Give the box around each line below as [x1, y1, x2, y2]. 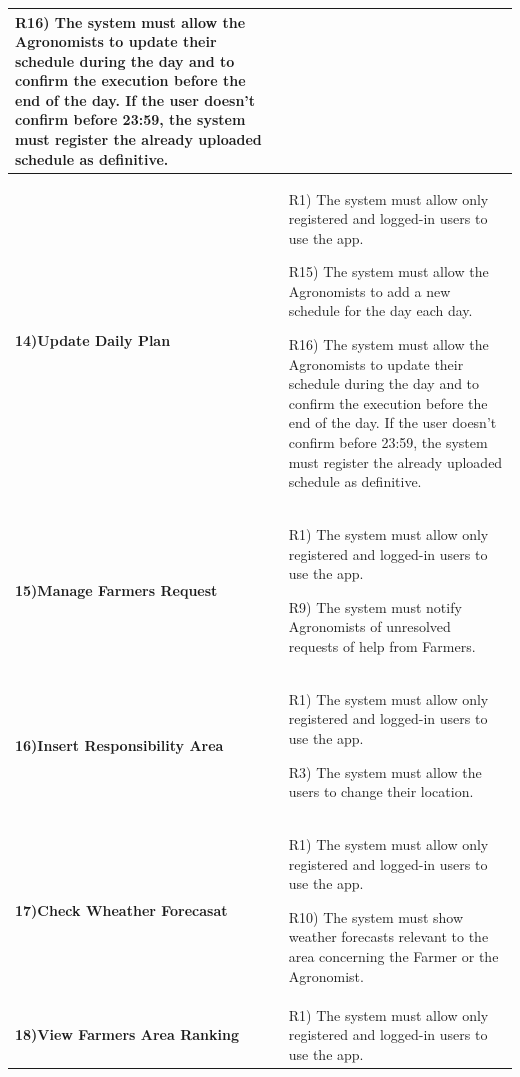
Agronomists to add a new [288, 280, 451, 301]
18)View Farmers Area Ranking [15, 1024, 239, 1045]
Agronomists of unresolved [288, 616, 451, 637]
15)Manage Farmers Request [15, 580, 218, 601]
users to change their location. [288, 781, 474, 802]
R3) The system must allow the [288, 761, 482, 782]
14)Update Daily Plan [15, 329, 171, 350]
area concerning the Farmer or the [288, 946, 499, 967]
